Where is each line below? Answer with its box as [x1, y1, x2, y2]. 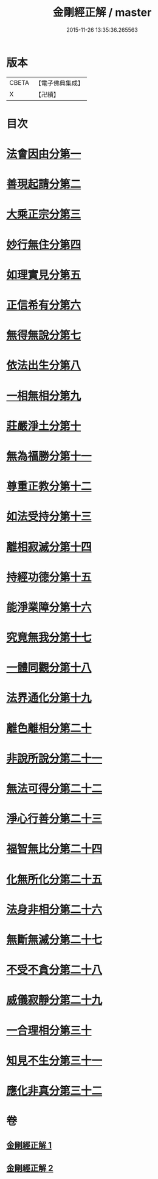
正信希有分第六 [6, 299, 81, 312]
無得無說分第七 [6, 328, 81, 343]
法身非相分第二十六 [6, 902, 103, 916]
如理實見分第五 [6, 268, 81, 281]
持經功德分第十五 [6, 570, 92, 584]
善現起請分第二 [6, 178, 81, 191]
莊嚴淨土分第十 [6, 419, 81, 433]
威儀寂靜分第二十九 [6, 993, 103, 1007]
